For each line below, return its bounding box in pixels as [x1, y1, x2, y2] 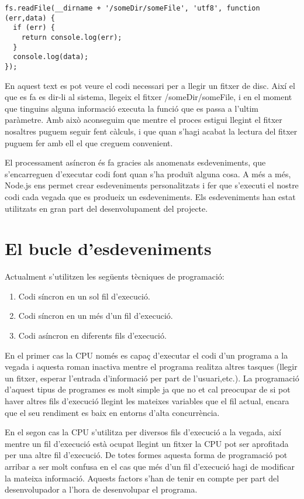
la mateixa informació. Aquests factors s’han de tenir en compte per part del [5, 472, 279, 484]
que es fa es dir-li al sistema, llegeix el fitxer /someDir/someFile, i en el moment [5, 91, 292, 103]
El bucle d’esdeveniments [5, 236, 212, 260]
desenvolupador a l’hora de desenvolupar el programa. [5, 483, 198, 495]
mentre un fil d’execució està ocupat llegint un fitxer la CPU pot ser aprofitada [5, 437, 289, 449]
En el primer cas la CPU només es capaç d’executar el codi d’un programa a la [5, 349, 288, 361]
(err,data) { [5, 13, 55, 22]
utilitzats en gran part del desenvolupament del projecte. [5, 202, 208, 214]
